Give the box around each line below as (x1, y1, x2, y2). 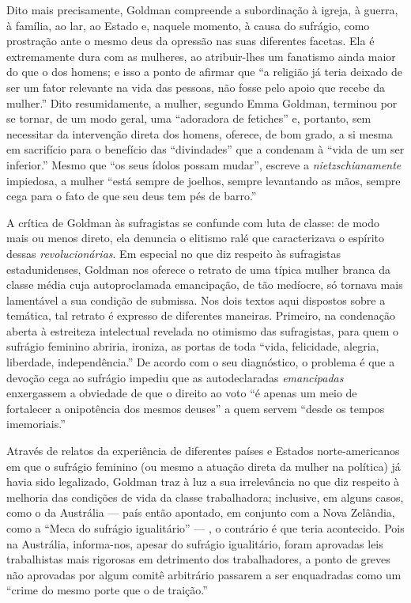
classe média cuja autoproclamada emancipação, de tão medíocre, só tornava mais (6, 276, 403, 293)
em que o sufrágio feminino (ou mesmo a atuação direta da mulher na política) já (6, 457, 401, 474)
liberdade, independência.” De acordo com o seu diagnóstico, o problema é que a (6, 354, 395, 370)
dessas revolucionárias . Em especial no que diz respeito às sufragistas (6, 245, 341, 261)
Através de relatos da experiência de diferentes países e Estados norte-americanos (6, 442, 400, 459)
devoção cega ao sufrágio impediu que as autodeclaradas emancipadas (6, 369, 344, 385)
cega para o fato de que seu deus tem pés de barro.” (6, 188, 257, 204)
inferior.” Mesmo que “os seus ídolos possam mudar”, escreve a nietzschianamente (6, 156, 402, 173)
